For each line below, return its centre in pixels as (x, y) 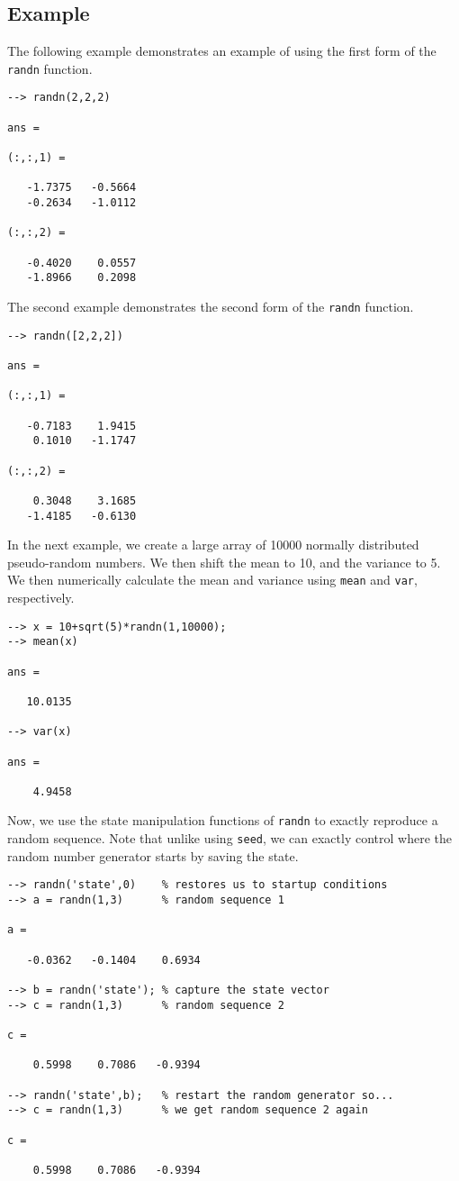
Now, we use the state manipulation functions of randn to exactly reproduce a (223, 820)
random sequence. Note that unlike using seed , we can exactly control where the (229, 838)
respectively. (41, 598)
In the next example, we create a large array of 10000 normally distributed (213, 545)
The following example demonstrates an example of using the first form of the (222, 51)
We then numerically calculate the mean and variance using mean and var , (212, 580)
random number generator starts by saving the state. (153, 855)
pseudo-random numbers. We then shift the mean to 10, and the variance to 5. (224, 562)
